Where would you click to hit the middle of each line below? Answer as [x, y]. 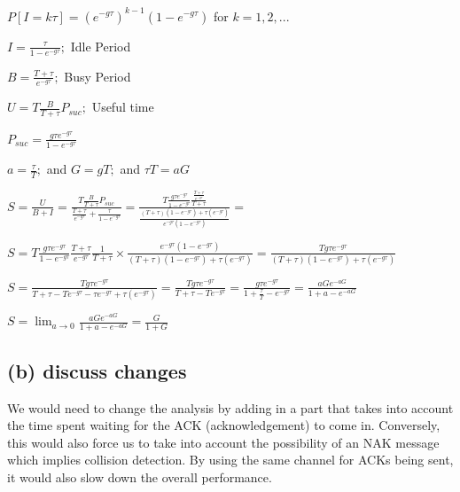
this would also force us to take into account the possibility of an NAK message [223, 442]
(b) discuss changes [97, 370]
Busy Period [97, 76]
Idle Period [101, 46]
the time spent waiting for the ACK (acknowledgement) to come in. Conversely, [224, 425]
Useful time [123, 107]
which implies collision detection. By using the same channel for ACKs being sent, [230, 460]
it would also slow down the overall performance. [140, 476]
